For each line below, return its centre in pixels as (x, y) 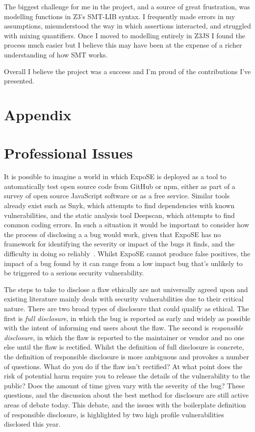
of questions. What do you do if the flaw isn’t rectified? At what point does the (123, 366)
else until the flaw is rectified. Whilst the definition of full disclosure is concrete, (124, 347)
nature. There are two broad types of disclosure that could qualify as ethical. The (127, 308)
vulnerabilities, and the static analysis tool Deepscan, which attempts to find (119, 215)
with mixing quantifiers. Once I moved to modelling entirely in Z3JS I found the (125, 35)
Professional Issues (68, 153)
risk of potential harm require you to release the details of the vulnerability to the (127, 376)
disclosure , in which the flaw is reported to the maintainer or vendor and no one (124, 337)
